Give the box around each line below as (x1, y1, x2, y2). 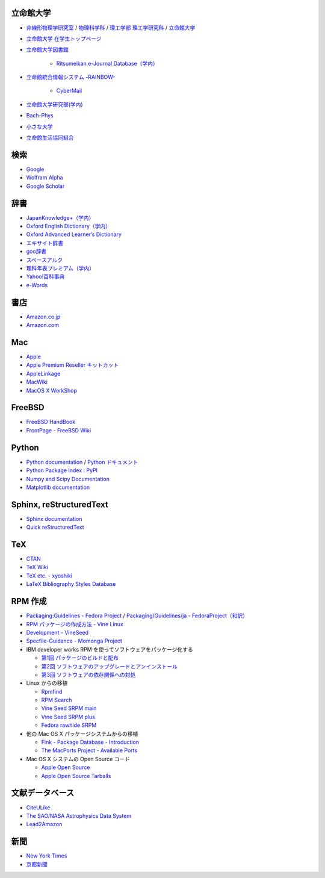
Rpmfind (41, 688, 63, 695)
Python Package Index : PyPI (26, 467, 98, 474)
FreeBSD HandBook (26, 419, 76, 426)
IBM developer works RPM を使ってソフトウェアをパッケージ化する (26, 646, 194, 653)
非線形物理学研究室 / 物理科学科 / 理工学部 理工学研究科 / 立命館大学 (26, 24, 196, 31)
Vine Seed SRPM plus (41, 713, 96, 720)
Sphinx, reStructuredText (11, 499, 108, 509)
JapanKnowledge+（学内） (26, 214, 94, 221)
